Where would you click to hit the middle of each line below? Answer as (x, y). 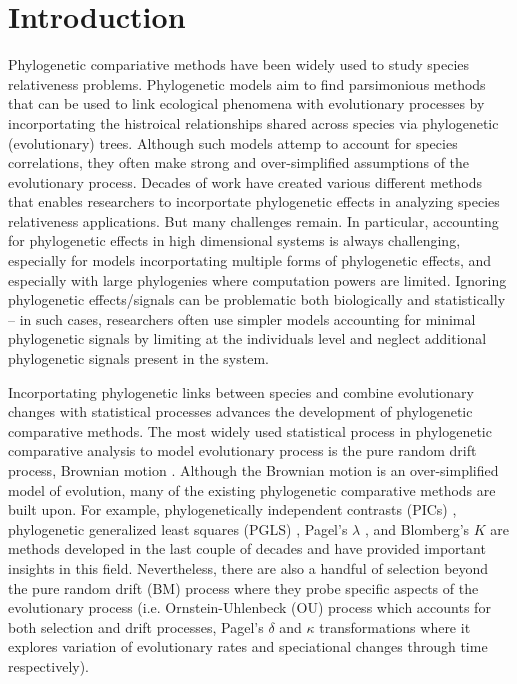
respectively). (49, 665)
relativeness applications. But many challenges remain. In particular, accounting (253, 220)
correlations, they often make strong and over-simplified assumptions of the (239, 162)
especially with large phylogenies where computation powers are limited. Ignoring (257, 279)
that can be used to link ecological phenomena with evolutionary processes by (246, 103)
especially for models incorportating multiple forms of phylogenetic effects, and (250, 260)
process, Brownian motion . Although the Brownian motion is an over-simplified (253, 470)
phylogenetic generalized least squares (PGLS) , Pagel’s (178, 528)
